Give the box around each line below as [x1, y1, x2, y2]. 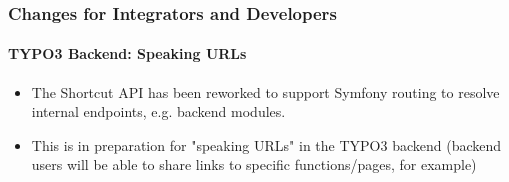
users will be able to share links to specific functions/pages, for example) [31, 154, 477, 175]
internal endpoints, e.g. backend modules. [31, 101, 286, 122]
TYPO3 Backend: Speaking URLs [8, 43, 247, 64]
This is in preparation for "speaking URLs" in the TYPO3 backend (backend [31, 134, 502, 155]
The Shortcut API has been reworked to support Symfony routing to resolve [31, 81, 500, 102]
